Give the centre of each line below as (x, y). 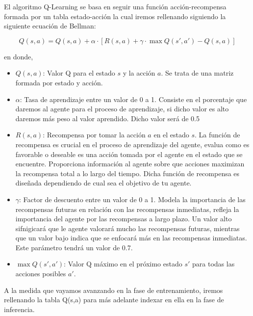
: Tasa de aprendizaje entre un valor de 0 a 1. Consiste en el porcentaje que (133, 99)
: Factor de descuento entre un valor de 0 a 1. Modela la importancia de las (132, 199)
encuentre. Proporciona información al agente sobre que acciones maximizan (130, 164)
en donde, (19, 56)
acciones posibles (41, 274)
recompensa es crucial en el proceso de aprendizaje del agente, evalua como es (132, 144)
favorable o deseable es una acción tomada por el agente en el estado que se (129, 154)
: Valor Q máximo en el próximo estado (123, 264)
